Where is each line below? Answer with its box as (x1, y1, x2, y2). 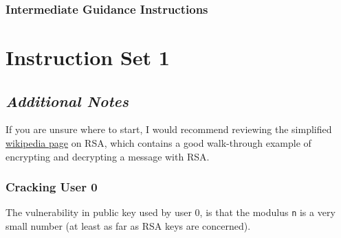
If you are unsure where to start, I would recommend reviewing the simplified (5, 122, 332, 136)
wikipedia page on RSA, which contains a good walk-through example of (5, 136, 311, 150)
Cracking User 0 (5, 178, 98, 195)
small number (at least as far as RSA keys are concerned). (5, 219, 251, 233)
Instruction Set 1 (5, 43, 170, 71)
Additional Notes (5, 90, 129, 111)
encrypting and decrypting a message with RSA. (5, 149, 210, 163)
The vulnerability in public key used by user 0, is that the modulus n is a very (5, 205, 335, 219)
